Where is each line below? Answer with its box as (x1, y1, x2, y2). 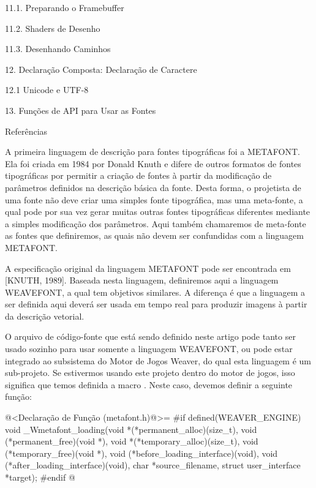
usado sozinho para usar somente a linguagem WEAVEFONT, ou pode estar (5, 342, 293, 355)
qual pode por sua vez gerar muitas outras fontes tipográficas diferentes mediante (5, 205, 310, 218)
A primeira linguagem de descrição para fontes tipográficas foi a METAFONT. (5, 145, 300, 158)
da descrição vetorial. (5, 309, 85, 322)
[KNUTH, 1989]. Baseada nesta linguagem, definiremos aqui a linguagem (5, 274, 279, 287)
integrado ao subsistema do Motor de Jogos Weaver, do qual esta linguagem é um (5, 354, 311, 367)
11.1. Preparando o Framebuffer (5, 1, 124, 13)
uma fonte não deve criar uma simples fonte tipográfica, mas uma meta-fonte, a (5, 193, 303, 206)
